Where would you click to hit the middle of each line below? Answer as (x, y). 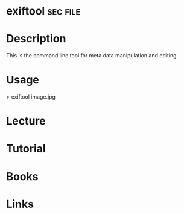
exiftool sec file (43, 11)
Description (36, 39)
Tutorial (26, 149)
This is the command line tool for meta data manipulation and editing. (92, 56)
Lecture (26, 121)
